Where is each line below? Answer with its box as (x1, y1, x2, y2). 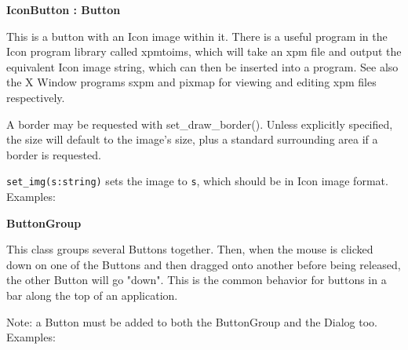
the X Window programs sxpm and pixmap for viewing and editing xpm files (6, 74, 377, 90)
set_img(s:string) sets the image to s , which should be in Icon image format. (6, 173, 388, 189)
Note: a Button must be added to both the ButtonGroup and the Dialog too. (6, 313, 377, 330)
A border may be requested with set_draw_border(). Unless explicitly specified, (6, 115, 393, 132)
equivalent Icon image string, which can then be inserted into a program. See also (6, 58, 399, 75)
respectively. (6, 89, 65, 105)
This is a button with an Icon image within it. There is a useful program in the (6, 27, 388, 44)
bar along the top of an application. (6, 286, 178, 303)
